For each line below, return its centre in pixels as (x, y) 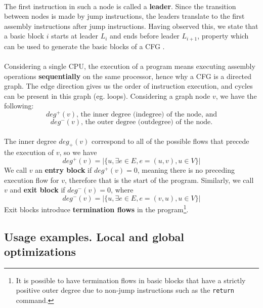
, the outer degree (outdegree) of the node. (147, 122)
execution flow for (32, 180)
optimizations (40, 251)
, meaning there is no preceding (186, 170)
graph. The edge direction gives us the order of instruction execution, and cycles (128, 86)
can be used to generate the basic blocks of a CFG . (84, 46)
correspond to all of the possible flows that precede (170, 141)
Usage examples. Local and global (94, 236)
